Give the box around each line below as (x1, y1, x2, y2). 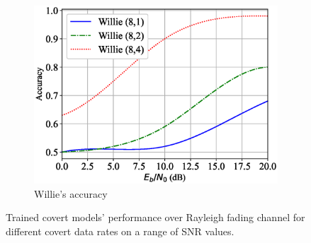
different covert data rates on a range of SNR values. (6, 223, 234, 238)
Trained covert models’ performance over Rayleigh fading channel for (6, 210, 305, 225)
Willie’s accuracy (34, 186, 108, 201)
